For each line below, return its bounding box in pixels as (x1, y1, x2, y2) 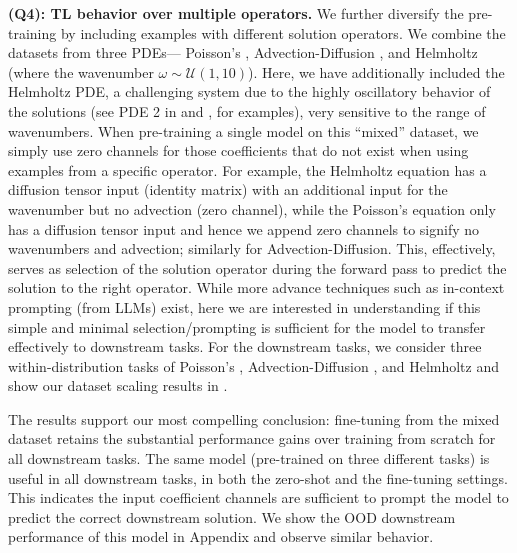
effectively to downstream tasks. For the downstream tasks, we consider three (8, 336, 482, 357)
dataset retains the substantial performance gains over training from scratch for (8, 428, 496, 449)
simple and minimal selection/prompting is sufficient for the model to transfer (8, 316, 486, 337)
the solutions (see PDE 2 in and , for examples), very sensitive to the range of (8, 100, 486, 121)
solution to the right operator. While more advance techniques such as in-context (8, 277, 505, 298)
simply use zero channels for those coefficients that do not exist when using (8, 140, 469, 161)
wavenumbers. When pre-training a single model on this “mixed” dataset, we (8, 120, 479, 141)
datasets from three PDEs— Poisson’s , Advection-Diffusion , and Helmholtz (8, 42, 478, 63)
